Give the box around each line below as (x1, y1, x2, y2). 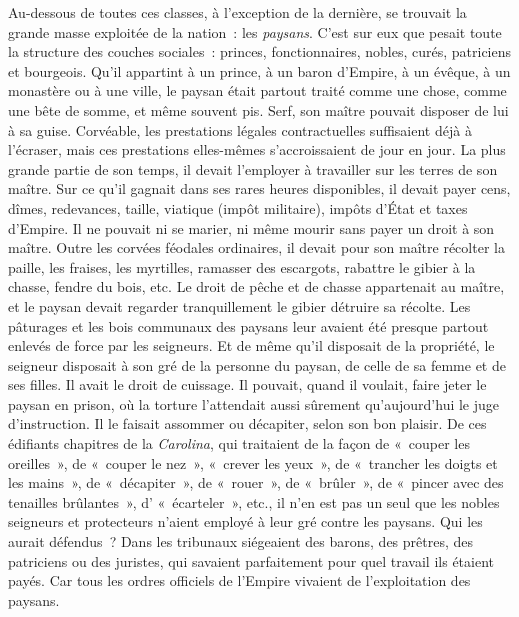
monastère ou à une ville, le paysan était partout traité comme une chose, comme (8, 80, 507, 101)
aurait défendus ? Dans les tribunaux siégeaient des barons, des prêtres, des (8, 531, 474, 552)
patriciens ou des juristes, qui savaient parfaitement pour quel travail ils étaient (8, 550, 494, 571)
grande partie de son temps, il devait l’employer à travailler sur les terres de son (8, 158, 498, 179)
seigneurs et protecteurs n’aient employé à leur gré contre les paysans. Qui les (8, 511, 483, 532)
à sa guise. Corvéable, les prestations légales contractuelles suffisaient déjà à (8, 119, 472, 140)
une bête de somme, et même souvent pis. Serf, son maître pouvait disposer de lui (8, 99, 509, 120)
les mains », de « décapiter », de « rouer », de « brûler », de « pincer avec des (8, 472, 504, 493)
